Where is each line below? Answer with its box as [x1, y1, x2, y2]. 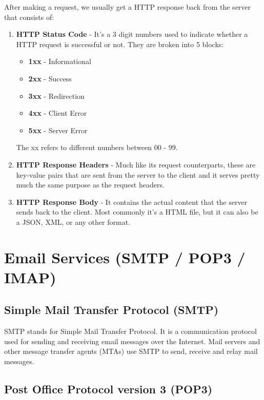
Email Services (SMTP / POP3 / [4, 246, 246, 267]
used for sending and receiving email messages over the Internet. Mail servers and [4, 335, 260, 346]
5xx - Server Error [28, 124, 88, 135]
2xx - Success [28, 73, 72, 83]
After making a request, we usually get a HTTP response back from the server [4, 2, 251, 12]
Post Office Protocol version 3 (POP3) [4, 381, 213, 397]
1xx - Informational [28, 56, 91, 67]
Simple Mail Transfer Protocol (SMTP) [4, 302, 219, 318]
